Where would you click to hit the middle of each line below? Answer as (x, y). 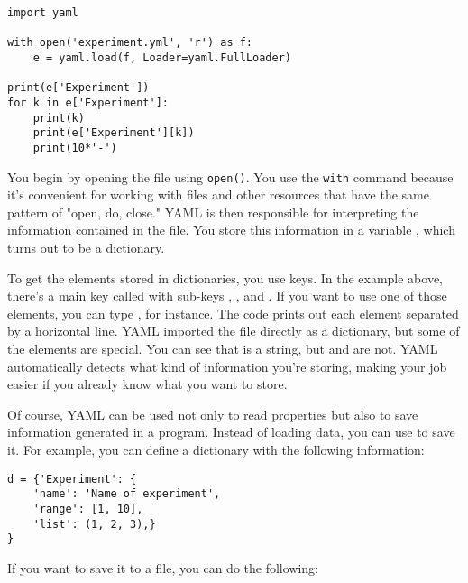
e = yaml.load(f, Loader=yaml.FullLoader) (162, 57)
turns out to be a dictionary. (86, 247)
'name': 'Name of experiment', (127, 494)
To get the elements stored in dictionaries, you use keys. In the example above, (225, 278)
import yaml (43, 13)
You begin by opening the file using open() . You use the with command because (230, 176)
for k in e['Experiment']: (88, 102)
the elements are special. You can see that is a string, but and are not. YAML (223, 348)
